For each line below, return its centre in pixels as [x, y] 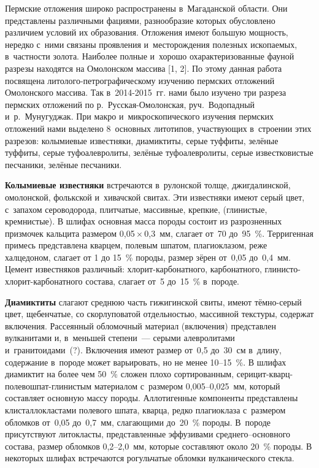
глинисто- [282, 269]
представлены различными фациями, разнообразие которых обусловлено [140, 20]
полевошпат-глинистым [48, 386]
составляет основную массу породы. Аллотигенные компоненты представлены [152, 398]
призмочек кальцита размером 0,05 [70, 233]
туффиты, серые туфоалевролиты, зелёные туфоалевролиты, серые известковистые [159, 152]
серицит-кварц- [265, 374]
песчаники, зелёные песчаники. [63, 164]
